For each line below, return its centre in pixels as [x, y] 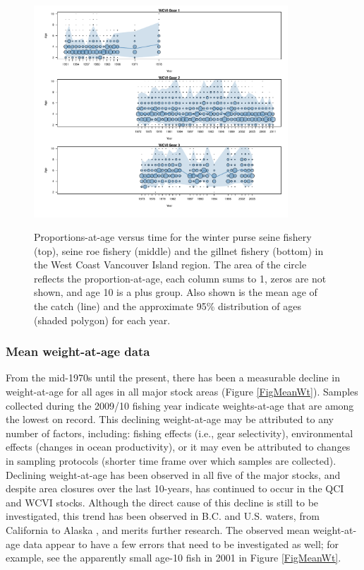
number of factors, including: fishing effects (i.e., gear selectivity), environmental [180, 433]
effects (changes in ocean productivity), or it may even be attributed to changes [178, 447]
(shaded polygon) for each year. [102, 320]
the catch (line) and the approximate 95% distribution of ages [168, 306]
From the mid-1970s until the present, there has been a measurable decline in [173, 378]
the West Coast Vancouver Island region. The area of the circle [170, 265]
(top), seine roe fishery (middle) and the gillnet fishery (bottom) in [179, 250]
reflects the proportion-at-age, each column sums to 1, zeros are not [180, 278]
